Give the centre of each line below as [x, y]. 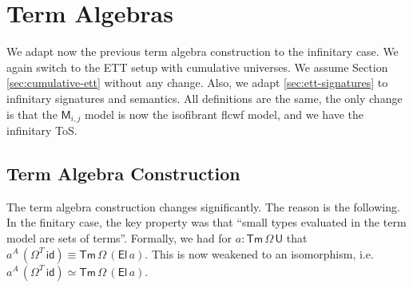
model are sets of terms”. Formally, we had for [119, 237]
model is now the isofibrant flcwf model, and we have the [224, 114]
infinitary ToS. [42, 130]
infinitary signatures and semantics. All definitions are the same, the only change [205, 98]
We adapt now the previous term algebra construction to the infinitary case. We [203, 51]
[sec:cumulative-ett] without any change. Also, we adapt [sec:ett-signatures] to [197, 83]
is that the [32, 114]
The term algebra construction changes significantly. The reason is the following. [203, 206]
